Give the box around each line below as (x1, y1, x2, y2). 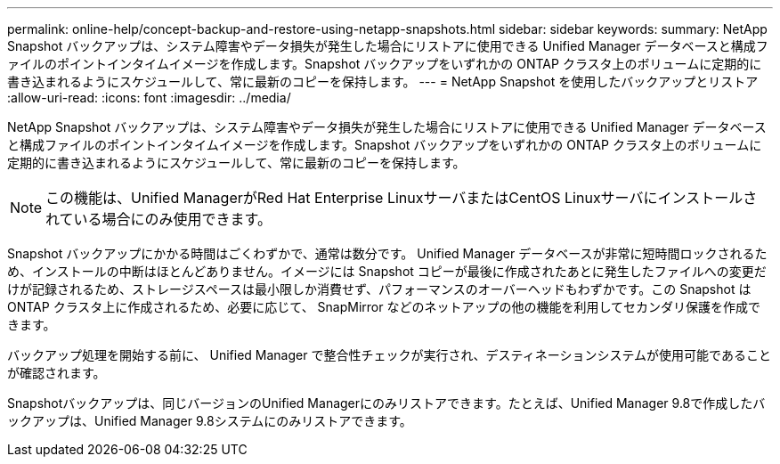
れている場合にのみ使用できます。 (45, 210, 272, 228)
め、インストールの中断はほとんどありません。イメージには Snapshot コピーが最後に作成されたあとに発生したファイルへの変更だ (7, 264, 767, 279)
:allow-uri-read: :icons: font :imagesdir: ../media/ (7, 90, 291, 105)
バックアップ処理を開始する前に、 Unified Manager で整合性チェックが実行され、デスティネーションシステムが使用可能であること (7, 347, 771, 362)
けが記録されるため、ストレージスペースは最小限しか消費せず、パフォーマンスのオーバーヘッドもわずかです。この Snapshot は (7, 281, 752, 297)
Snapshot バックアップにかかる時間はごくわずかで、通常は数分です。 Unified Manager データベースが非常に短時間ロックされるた (7, 246, 768, 261)
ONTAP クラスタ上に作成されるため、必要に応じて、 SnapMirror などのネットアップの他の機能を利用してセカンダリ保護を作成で (7, 299, 761, 314)
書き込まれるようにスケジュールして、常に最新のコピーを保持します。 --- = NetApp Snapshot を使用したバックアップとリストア (7, 74, 759, 89)
